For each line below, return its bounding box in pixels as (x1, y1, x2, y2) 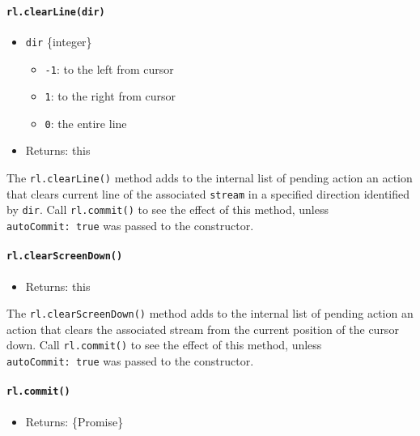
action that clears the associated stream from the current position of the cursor (6, 320, 399, 337)
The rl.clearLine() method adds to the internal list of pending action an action (6, 169, 413, 186)
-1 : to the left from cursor (45, 60, 174, 77)
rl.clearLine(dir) (6, 6, 105, 18)
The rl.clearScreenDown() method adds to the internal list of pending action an (6, 305, 414, 322)
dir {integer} (25, 32, 92, 49)
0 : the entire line (45, 114, 127, 131)
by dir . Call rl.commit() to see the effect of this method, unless (6, 201, 329, 218)
